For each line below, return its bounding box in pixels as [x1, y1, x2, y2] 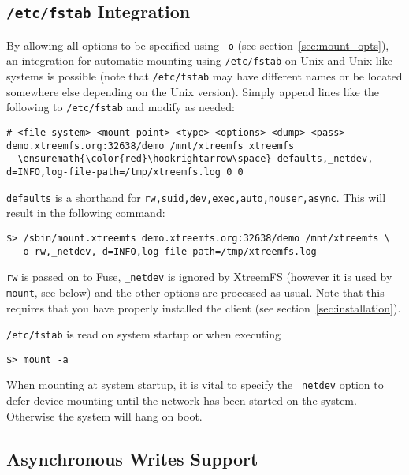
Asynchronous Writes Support [6, 446, 258, 470]
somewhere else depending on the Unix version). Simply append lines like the [6, 83, 379, 99]
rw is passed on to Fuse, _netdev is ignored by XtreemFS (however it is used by [6, 268, 392, 285]
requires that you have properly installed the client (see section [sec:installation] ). [6, 299, 401, 316]
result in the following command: [6, 204, 165, 221]
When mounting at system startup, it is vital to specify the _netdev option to [6, 376, 384, 393]
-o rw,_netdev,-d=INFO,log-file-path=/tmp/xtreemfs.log [17, 245, 317, 257]
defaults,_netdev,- [277, 153, 379, 165]
